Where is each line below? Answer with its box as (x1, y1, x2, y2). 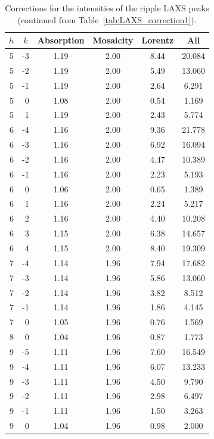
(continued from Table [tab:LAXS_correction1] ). (17, 13, 197, 26)
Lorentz (141, 34, 174, 46)
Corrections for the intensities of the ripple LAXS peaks (5, 2, 209, 14)
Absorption (37, 34, 85, 46)
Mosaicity (92, 34, 134, 46)
